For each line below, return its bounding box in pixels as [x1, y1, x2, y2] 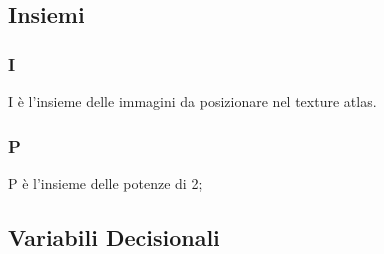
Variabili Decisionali [8, 221, 220, 252]
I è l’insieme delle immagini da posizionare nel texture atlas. [8, 91, 377, 111]
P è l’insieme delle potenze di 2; [8, 172, 203, 193]
